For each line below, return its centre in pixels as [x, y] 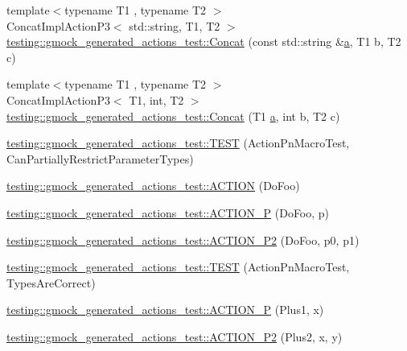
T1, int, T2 [156, 99]
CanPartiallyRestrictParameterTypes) [100, 158]
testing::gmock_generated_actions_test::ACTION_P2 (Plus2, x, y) [175, 336]
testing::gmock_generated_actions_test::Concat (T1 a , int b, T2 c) [173, 116]
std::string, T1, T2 [175, 25]
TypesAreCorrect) [51, 282]
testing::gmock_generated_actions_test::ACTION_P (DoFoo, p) [168, 212]
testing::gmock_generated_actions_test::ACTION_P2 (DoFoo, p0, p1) [183, 240]
